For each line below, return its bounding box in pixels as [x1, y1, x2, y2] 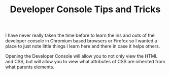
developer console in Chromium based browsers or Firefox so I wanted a [5, 38, 157, 44]
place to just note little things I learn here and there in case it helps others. [5, 43, 160, 49]
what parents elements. [5, 64, 55, 70]
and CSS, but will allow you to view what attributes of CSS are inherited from [5, 59, 165, 65]
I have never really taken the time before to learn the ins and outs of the [5, 32, 155, 39]
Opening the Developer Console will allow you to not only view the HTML [5, 53, 158, 59]
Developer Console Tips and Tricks [10, 4, 161, 15]
